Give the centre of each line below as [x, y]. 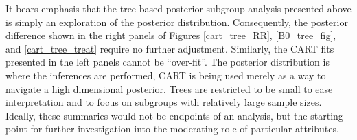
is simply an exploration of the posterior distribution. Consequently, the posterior [177, 22]
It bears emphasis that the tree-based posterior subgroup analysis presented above [178, 8]
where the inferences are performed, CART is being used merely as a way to [166, 75]
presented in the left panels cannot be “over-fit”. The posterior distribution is [168, 62]
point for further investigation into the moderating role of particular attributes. [172, 129]
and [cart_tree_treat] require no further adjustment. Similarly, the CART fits [170, 48]
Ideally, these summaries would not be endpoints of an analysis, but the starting [174, 115]
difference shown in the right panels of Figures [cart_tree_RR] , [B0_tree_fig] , [171, 35]
